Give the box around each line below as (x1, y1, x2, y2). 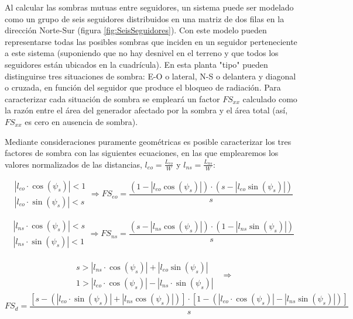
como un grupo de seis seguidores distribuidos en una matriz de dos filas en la (5, 12, 285, 25)
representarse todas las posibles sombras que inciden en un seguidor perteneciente (5, 35, 297, 47)
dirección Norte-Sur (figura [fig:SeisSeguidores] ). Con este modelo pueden (5, 24, 267, 36)
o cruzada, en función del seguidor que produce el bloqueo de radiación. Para (5, 81, 281, 93)
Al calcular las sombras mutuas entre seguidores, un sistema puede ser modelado (5, 1, 294, 13)
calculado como (242, 92, 297, 105)
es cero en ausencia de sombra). (25, 115, 138, 127)
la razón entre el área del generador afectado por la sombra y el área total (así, (5, 104, 288, 116)
